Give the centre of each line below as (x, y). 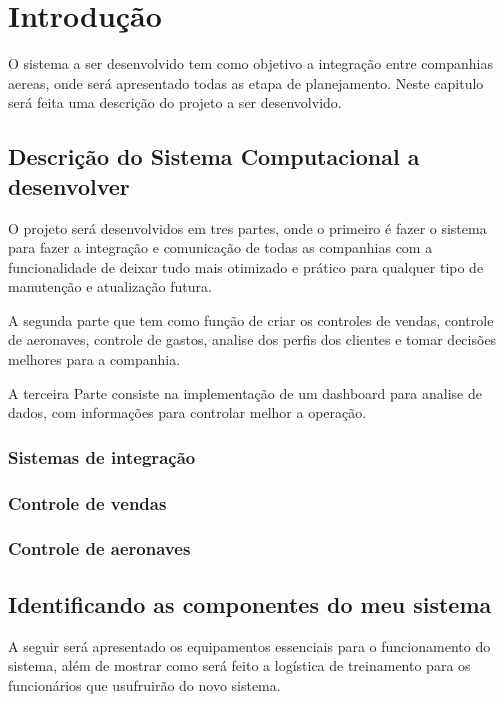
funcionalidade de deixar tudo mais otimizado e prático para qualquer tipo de (246, 266)
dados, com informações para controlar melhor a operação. (187, 412)
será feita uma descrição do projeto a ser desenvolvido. (175, 102)
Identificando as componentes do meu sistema (250, 603)
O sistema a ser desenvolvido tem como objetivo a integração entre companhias (250, 63)
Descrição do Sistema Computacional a (214, 156)
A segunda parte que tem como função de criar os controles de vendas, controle (251, 319)
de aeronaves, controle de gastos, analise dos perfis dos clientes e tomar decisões (252, 339)
